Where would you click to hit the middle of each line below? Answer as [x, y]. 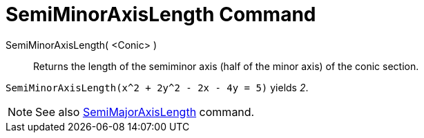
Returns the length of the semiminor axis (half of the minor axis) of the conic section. [226, 66]
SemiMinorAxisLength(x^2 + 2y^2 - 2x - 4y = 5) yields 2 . [157, 87]
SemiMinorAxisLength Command [161, 14]
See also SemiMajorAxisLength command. [145, 112]
